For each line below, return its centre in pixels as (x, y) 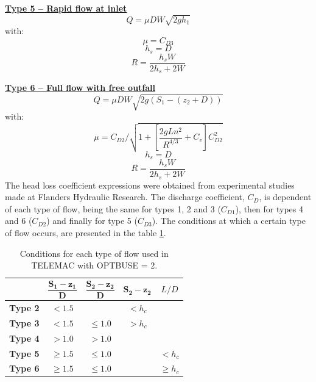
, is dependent (285, 197)
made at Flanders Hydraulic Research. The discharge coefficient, (125, 197)
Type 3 (24, 323)
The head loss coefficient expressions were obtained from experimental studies (150, 185)
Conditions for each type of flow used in (94, 253)
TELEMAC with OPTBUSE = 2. (94, 265)
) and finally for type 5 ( (92, 221)
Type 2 (24, 308)
